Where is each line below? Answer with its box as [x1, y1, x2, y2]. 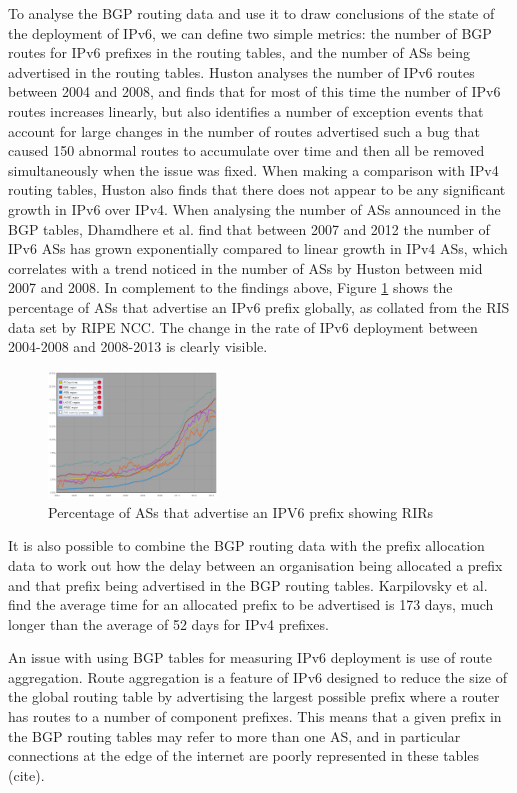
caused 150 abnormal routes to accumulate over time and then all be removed [8, 140, 485, 161]
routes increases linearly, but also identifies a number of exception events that [8, 100, 484, 121]
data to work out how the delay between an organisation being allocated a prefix [8, 554, 503, 575]
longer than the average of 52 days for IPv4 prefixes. [8, 613, 329, 634]
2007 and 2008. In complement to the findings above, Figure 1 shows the [8, 277, 453, 298]
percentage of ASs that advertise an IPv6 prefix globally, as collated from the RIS [8, 296, 510, 317]
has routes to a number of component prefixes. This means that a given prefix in [8, 706, 502, 727]
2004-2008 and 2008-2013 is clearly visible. [8, 336, 268, 357]
